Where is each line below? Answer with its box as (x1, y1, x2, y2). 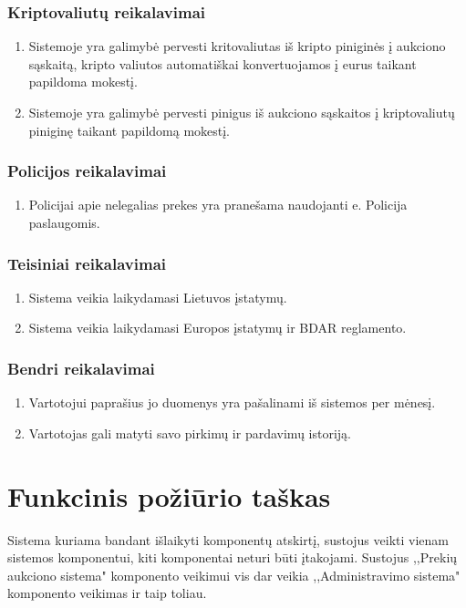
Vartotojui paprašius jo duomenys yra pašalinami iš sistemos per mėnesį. (28, 393, 436, 412)
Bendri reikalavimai (7, 356, 155, 379)
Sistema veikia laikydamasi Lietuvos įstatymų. (28, 287, 287, 306)
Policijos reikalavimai (7, 160, 167, 182)
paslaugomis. (28, 213, 100, 232)
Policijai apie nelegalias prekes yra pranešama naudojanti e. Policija (28, 195, 408, 214)
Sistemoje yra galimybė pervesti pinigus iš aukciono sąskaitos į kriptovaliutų (28, 103, 455, 121)
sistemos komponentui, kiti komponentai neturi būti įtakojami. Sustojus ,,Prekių (7, 548, 458, 567)
